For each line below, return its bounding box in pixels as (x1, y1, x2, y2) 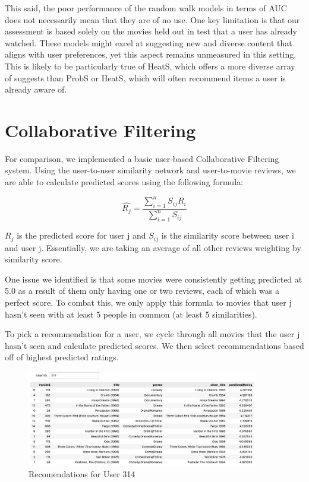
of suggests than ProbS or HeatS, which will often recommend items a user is (5, 71, 286, 84)
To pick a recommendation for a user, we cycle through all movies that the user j (5, 328, 300, 340)
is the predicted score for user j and (17, 229, 146, 242)
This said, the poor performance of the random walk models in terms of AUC (5, 2, 287, 14)
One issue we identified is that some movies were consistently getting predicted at (5, 272, 302, 285)
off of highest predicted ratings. (5, 351, 119, 363)
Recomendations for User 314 (29, 467, 135, 480)
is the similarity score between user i (161, 229, 294, 242)
